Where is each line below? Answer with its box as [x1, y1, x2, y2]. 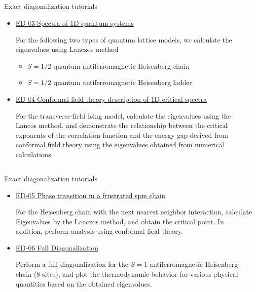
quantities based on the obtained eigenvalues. [15, 278, 152, 289]
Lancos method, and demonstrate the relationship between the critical [15, 120, 228, 130]
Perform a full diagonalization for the [15, 259, 129, 269]
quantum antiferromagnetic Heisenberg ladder [53, 77, 192, 87]
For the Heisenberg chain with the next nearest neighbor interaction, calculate [15, 207, 252, 217]
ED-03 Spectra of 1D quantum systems [15, 17, 134, 28]
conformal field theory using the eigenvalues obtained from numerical [15, 139, 224, 150]
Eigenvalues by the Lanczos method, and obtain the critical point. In [15, 216, 224, 226]
